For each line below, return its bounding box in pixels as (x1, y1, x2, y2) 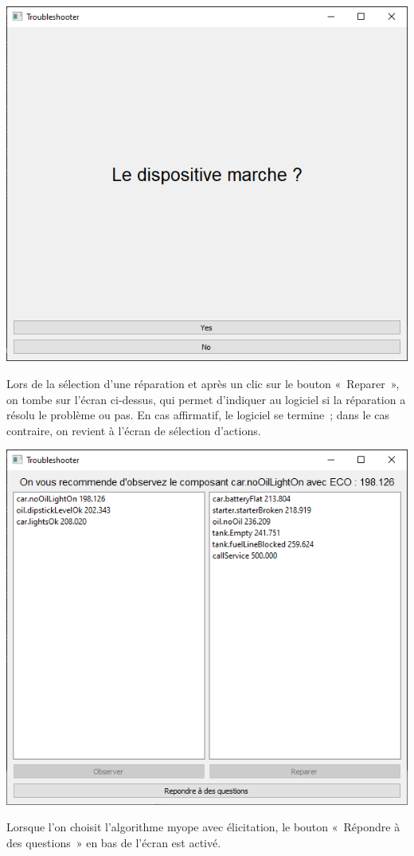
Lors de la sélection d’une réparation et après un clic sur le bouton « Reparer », (6, 375, 400, 391)
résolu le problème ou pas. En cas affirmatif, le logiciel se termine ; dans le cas (6, 406, 390, 423)
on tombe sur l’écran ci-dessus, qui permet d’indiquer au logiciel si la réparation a (6, 391, 406, 407)
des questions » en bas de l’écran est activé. (6, 834, 221, 850)
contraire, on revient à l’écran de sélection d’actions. (6, 422, 261, 438)
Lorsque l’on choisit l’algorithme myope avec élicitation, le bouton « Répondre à (6, 819, 400, 835)
